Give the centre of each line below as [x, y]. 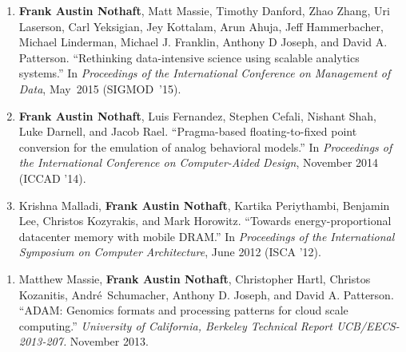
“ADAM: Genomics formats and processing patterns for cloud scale [183, 310]
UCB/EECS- [368, 325]
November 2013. [109, 341]
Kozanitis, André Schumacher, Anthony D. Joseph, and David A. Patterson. [206, 294]
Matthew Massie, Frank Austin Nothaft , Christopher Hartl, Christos [195, 278]
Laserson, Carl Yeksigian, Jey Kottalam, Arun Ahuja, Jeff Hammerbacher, [201, 26]
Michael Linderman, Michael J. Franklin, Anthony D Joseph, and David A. [203, 42]
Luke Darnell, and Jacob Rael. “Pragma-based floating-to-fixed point [188, 131]
